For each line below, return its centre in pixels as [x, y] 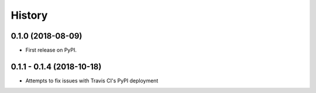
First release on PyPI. [51, 50]
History [29, 15]
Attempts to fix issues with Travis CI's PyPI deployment [92, 80]
